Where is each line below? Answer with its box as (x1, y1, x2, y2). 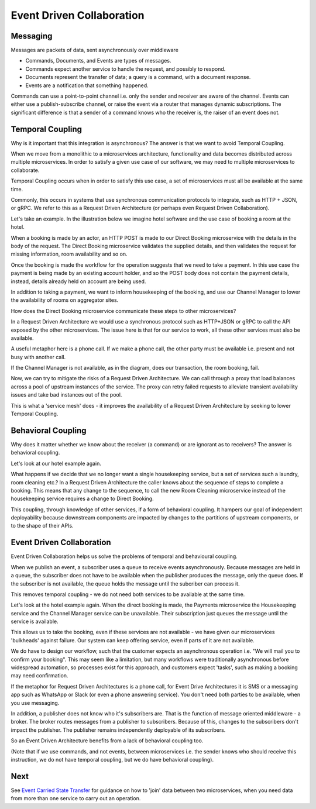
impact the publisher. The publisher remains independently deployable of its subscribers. (11, 726, 226, 734)
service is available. (11, 618, 59, 625)
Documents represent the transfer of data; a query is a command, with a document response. (25, 74, 251, 81)
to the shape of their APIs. (11, 522, 74, 529)
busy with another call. (11, 353, 66, 360)
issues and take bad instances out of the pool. (11, 391, 122, 398)
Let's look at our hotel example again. (11, 460, 102, 467)
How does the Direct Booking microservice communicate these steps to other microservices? (11, 307, 236, 314)
